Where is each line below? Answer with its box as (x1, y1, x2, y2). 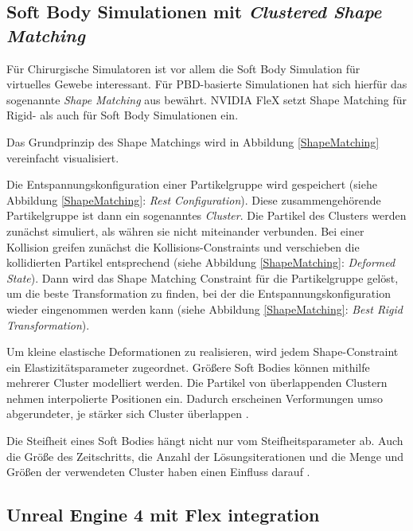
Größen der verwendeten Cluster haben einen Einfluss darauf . (6, 463, 310, 480)
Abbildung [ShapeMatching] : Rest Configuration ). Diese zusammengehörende (6, 191, 381, 208)
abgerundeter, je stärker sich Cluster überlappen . (6, 405, 249, 422)
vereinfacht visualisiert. (6, 149, 119, 166)
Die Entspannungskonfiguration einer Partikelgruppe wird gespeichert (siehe (6, 176, 377, 193)
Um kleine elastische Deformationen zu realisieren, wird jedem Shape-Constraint (6, 343, 399, 360)
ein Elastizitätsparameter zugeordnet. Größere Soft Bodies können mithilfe (6, 358, 370, 375)
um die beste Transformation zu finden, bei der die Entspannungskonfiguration (6, 285, 391, 302)
